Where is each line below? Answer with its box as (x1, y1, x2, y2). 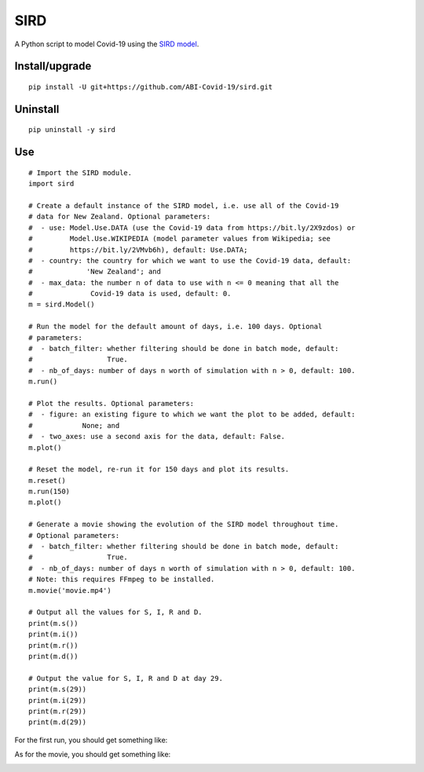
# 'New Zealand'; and (28, 267, 161, 276)
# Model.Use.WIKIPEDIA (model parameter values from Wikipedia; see (28, 234, 331, 243)
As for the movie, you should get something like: (14, 750, 171, 759)
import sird (28, 179, 75, 188)
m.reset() (28, 476, 66, 485)
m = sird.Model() (28, 300, 95, 309)
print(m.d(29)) (28, 718, 87, 726)
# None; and (28, 421, 120, 430)
